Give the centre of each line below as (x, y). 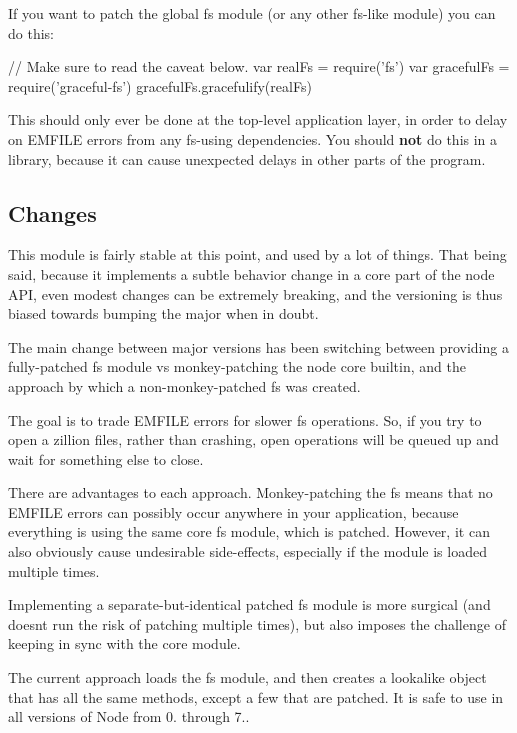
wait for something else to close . (106, 458)
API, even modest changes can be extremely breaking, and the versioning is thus (255, 293)
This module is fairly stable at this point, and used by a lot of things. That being (257, 254)
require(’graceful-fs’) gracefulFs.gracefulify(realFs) (160, 85)
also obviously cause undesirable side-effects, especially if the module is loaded (247, 551)
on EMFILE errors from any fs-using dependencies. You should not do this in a (253, 138)
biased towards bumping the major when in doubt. (163, 313)
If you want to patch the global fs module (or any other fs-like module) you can (252, 13)
